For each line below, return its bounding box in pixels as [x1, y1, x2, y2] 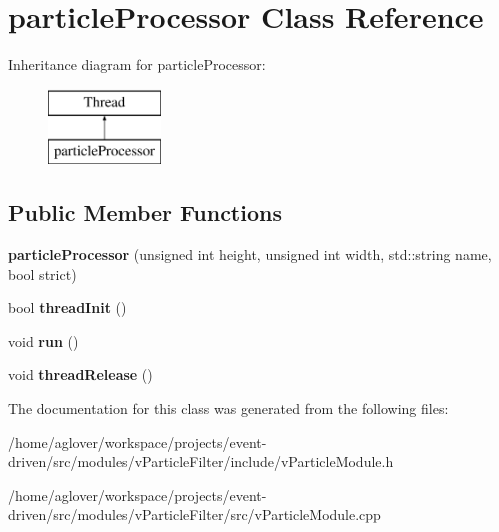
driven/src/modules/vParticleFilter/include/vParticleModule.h [8, 451, 394, 472]
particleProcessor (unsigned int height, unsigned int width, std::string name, [8, 244, 492, 265]
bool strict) [8, 263, 77, 284]
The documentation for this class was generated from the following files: [8, 398, 449, 419]
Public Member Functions [8, 197, 282, 228]
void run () [8, 330, 79, 351]
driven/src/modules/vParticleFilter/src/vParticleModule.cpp [8, 504, 381, 525]
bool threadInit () [8, 297, 127, 318]
